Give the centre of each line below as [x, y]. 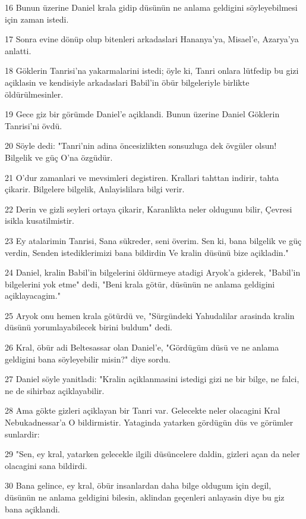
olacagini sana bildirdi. [46, 465]
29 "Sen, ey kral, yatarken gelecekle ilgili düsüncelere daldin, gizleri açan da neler [152, 454]
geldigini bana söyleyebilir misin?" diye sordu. [88, 359]
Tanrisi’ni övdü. [34, 125]
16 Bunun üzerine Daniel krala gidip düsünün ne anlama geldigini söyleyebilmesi [151, 7]
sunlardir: [22, 434]
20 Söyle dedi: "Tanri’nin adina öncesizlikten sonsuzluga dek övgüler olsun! [141, 146]
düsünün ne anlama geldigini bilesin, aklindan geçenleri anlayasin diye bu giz [145, 497]
